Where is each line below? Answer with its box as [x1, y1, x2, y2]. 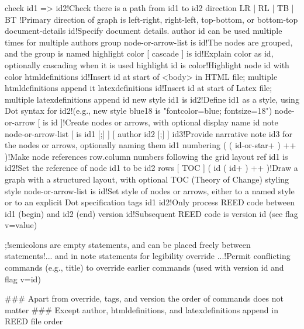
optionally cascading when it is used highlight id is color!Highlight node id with [5, 58, 289, 71]
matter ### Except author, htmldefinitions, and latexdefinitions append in [5, 303, 278, 316]
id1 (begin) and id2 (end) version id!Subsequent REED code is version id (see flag [5, 207, 298, 219]
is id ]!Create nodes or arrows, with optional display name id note [43, 116, 278, 128]
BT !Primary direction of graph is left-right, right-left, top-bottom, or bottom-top [5, 13, 298, 25]
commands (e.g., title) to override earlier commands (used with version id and [5, 261, 284, 274]
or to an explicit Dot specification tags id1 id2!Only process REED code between [5, 196, 295, 208]
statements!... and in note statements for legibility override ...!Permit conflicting [5, 250, 291, 262]
